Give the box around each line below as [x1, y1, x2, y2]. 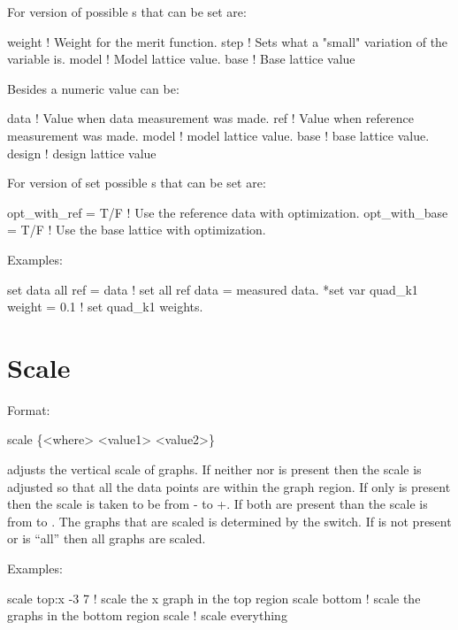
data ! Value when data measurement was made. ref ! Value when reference [7, 109, 414, 127]
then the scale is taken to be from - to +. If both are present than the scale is [7, 495, 428, 513]
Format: [7, 400, 50, 419]
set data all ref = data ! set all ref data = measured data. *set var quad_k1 [7, 280, 418, 298]
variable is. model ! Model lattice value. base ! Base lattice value [7, 50, 355, 68]
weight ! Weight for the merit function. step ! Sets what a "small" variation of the [7, 32, 448, 50]
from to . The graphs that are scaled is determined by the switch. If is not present [7, 511, 452, 530]
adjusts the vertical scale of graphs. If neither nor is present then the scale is [7, 460, 422, 479]
